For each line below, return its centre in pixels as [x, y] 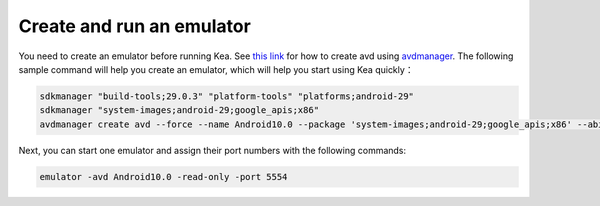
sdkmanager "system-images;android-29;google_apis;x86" [179, 110]
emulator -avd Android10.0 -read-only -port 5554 [163, 176]
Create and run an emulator [135, 26]
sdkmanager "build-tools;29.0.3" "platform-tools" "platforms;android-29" [227, 96]
